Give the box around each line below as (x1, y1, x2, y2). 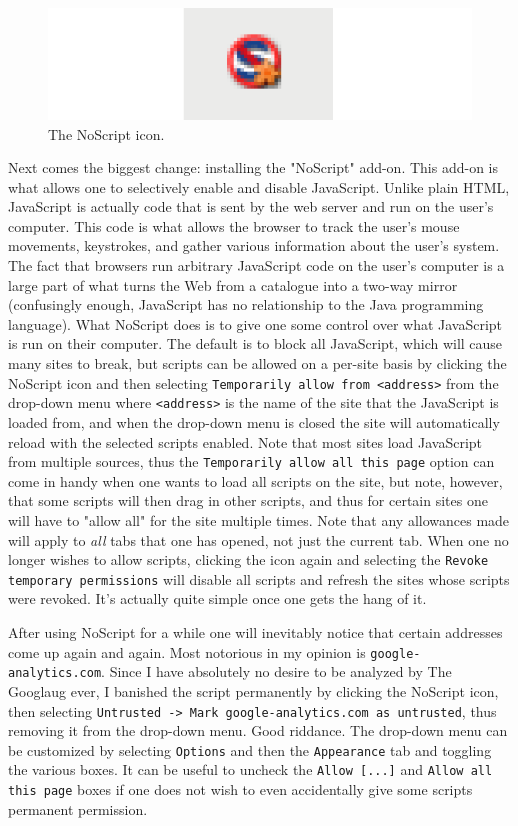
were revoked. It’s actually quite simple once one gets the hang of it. (8, 588, 427, 609)
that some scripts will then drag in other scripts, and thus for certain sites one (8, 490, 488, 511)
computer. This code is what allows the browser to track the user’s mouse (8, 215, 460, 236)
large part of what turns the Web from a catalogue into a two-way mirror (8, 274, 458, 295)
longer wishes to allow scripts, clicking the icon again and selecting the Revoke (8, 549, 489, 570)
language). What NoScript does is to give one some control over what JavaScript (8, 313, 503, 334)
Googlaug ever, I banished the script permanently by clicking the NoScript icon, (8, 680, 499, 701)
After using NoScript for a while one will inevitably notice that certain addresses (8, 622, 503, 643)
